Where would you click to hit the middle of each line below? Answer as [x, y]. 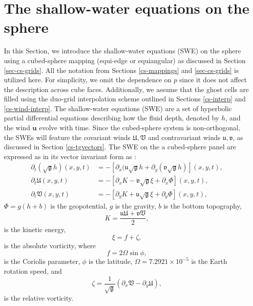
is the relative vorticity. [39, 298]
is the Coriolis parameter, [42, 261]
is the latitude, [111, 261]
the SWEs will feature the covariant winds [67, 137]
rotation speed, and [33, 271]
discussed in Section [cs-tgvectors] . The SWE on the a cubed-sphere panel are [120, 147]
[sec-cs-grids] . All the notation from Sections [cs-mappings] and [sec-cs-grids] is [121, 70]
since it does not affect [213, 80]
